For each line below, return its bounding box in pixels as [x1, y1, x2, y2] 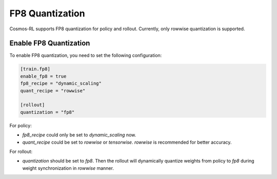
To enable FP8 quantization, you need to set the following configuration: [9, 52, 162, 58]
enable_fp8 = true [20, 73, 67, 79]
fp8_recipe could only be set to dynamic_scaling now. [22, 132, 136, 138]
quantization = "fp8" [20, 109, 75, 115]
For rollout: [9, 148, 33, 154]
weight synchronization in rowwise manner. [22, 165, 114, 171]
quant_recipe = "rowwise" [20, 88, 86, 93]
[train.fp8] [20, 66, 51, 72]
